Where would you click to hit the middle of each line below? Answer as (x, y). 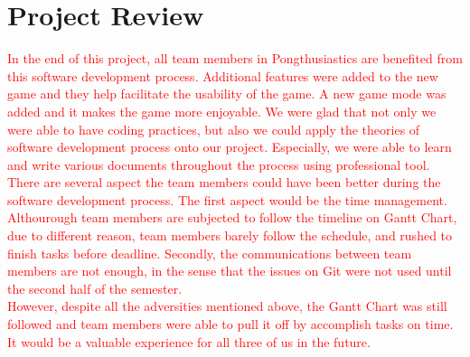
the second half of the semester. (95, 288)
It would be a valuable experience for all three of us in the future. (189, 341)
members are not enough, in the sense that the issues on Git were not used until (230, 271)
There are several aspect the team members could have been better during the (224, 182)
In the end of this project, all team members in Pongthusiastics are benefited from (235, 58)
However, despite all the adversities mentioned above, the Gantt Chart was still (227, 306)
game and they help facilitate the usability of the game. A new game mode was (227, 94)
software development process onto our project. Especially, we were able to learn (230, 147)
